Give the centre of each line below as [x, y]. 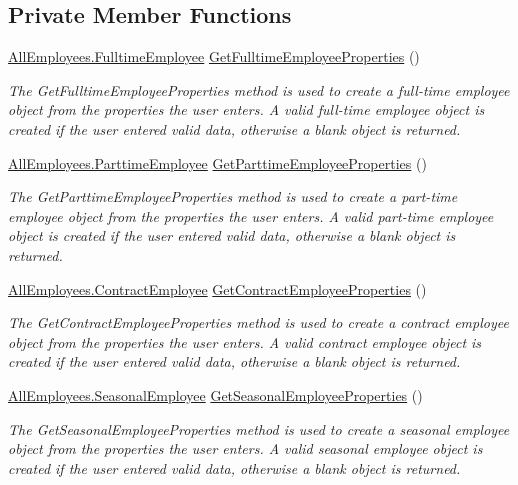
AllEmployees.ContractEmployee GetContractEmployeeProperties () [217, 288]
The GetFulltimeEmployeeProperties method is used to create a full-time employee [259, 89]
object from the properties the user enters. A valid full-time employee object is [246, 109]
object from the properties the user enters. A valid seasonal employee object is [245, 448]
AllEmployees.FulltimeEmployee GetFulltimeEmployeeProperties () [214, 56]
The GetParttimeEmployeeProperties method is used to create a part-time [233, 196]
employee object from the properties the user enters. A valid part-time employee [251, 215]
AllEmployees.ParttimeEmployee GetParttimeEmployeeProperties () [217, 162]
